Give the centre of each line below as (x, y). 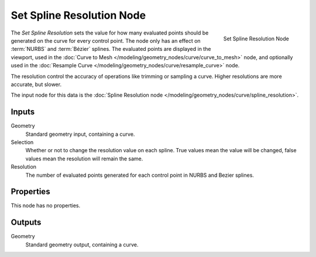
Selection (22, 142)
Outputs (26, 222)
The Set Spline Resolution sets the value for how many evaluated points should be (110, 33)
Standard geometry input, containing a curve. (80, 134)
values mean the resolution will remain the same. (84, 159)
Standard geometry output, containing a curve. (82, 244)
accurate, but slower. (36, 84)
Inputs (23, 112)
